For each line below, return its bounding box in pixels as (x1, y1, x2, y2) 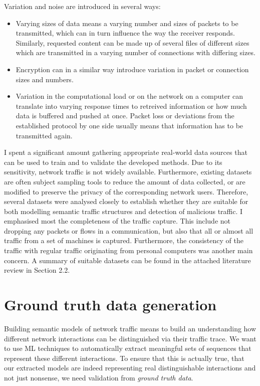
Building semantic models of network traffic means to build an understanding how (4, 323, 256, 333)
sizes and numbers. (16, 74, 74, 84)
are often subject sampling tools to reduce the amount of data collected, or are (4, 176, 245, 186)
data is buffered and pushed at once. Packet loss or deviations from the (16, 110, 234, 121)
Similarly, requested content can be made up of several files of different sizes (16, 37, 249, 48)
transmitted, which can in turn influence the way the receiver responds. (16, 28, 235, 38)
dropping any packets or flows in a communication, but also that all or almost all (4, 225, 253, 236)
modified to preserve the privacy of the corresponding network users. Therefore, (4, 186, 248, 197)
